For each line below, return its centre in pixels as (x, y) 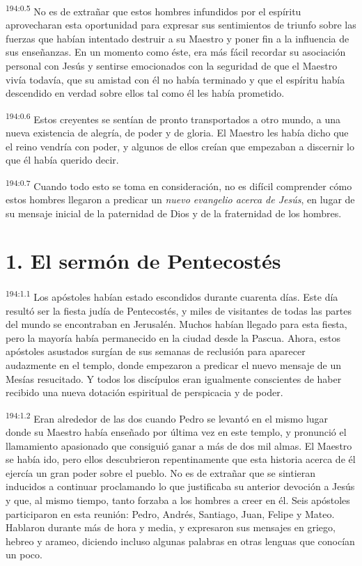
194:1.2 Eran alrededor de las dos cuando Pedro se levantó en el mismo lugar (167, 417)
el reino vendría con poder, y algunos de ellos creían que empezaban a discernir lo (180, 146)
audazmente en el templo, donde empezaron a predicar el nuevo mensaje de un (173, 365)
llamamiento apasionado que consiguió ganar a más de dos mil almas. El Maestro (179, 445)
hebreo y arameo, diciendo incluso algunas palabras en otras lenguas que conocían (180, 541)
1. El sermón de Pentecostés (143, 261)
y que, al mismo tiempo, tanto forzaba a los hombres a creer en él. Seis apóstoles (178, 500)
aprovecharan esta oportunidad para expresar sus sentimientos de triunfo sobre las (181, 25)
